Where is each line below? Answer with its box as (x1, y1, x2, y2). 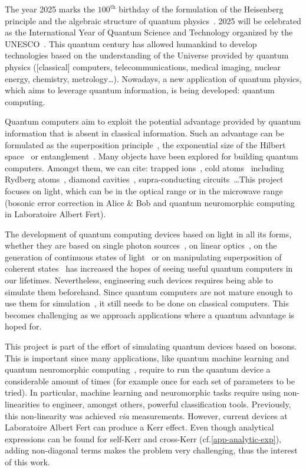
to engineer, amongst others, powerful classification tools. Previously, (42, 398, 291, 410)
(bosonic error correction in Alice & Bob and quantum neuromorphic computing (5, 196, 295, 208)
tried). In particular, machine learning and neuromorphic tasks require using (5, 386, 281, 399)
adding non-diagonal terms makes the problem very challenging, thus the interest (5, 444, 298, 456)
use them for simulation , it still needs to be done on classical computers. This (5, 297, 289, 309)
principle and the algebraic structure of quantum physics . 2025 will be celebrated (5, 14, 301, 27)
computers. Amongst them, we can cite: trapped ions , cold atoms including (5, 161, 284, 174)
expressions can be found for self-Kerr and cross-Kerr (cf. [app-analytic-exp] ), (5, 432, 282, 445)
